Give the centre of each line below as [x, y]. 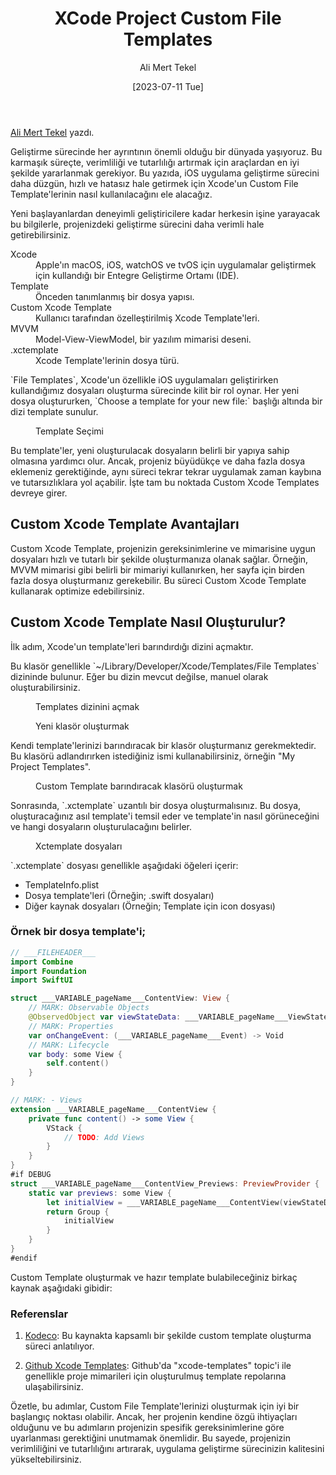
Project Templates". [51, 766]
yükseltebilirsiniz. [46, 1459]
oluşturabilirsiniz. [45, 687]
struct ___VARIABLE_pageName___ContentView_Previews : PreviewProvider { [165, 1183]
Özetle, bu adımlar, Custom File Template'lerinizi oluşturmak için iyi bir [155, 1406]
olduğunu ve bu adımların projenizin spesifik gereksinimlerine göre [147, 1428]
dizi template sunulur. [54, 411]
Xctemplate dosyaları [79, 846]
